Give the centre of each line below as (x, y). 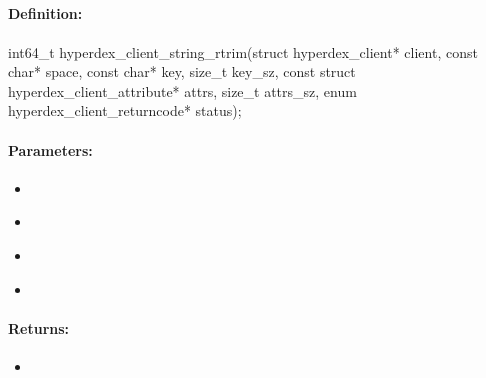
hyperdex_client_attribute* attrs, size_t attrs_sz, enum (182, 90)
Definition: (45, 13)
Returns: (39, 327)
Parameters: (50, 149)
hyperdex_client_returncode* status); (125, 110)
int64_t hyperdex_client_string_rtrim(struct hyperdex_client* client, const (243, 51)
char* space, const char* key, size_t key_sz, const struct (182, 71)
